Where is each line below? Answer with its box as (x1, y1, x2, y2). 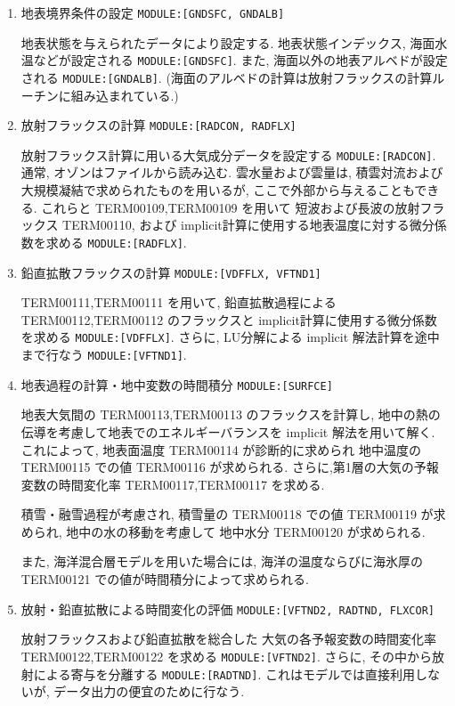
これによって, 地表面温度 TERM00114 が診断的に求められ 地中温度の (20, 440, 421, 458)
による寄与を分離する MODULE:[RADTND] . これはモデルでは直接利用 (33, 664, 415, 683)
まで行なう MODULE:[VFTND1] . (20, 345, 187, 363)
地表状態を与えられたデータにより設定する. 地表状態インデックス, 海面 (20, 33, 435, 52)
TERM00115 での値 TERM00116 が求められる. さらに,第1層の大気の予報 (20, 458, 439, 476)
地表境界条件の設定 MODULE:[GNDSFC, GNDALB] (20, 4, 285, 21)
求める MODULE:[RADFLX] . (45, 232, 187, 251)
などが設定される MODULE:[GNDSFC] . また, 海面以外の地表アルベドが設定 (33, 51, 448, 69)
